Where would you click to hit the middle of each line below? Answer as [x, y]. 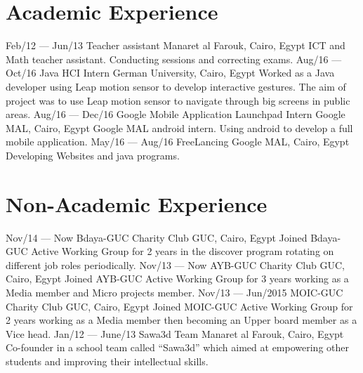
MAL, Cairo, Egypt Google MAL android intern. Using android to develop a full [179, 127]
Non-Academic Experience [137, 203]
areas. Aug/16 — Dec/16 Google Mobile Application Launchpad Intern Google [176, 114]
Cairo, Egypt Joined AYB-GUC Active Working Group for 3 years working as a [177, 279]
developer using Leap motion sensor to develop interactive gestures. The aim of [176, 86]
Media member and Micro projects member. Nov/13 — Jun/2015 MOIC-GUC [174, 292]
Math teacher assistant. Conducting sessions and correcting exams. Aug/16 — [174, 59]
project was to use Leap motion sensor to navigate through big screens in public [178, 100]
